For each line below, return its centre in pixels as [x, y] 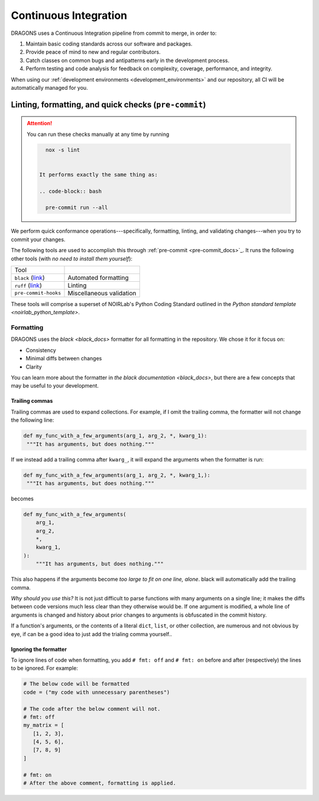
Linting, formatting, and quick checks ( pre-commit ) [108, 104]
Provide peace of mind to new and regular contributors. [93, 52]
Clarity [34, 367]
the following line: [32, 420]
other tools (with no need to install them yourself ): [72, 258]
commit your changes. [38, 239]
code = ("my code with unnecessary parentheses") [97, 692]
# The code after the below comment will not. [92, 709]
